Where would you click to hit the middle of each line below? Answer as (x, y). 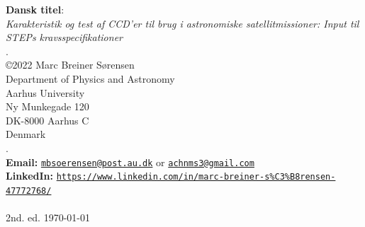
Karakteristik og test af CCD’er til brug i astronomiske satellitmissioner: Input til (182, 23)
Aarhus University (45, 92)
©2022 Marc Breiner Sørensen (70, 65)
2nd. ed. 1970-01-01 (48, 217)
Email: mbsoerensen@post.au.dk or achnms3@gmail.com (130, 162)
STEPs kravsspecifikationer (64, 37)
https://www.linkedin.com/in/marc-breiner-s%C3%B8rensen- (196, 177)
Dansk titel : (35, 9)
